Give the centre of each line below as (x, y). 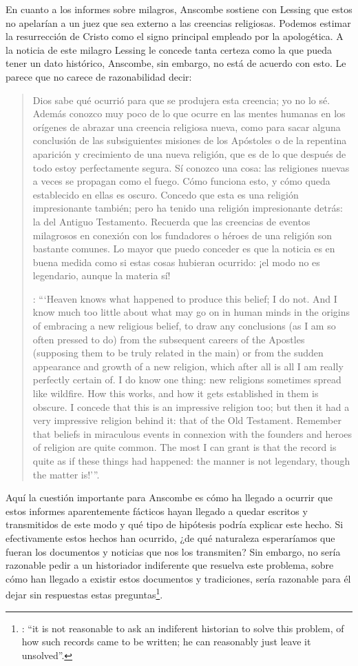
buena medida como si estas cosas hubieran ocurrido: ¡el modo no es (176, 262)
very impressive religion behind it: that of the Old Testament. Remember (187, 420)
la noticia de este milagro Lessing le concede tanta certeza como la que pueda (169, 49)
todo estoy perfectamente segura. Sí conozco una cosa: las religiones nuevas (191, 167)
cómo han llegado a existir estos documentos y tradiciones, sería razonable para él (178, 578)
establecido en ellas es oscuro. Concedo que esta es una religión (166, 194)
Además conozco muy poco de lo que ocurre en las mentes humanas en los (189, 113)
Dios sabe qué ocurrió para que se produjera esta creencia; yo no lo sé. (181, 100)
